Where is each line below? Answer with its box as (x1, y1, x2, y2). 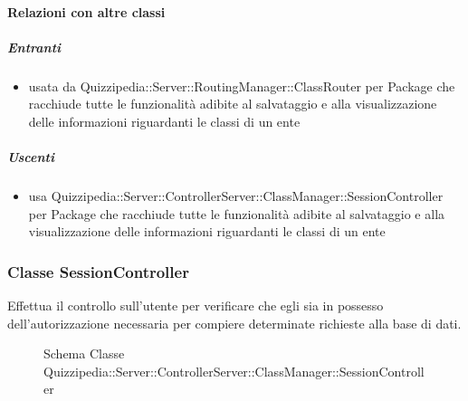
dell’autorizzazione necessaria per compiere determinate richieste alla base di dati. (7, 313, 462, 332)
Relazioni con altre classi (7, 2, 166, 21)
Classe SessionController (7, 260, 189, 282)
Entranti (7, 37, 62, 56)
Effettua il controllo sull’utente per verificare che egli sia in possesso (7, 296, 384, 315)
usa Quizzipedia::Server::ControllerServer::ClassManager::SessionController (28, 186, 444, 205)
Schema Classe (43, 344, 125, 363)
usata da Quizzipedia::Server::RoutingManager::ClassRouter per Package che (28, 76, 455, 95)
